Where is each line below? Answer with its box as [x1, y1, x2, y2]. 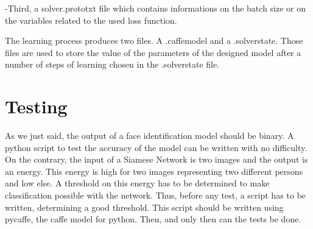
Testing [5, 94, 68, 119]
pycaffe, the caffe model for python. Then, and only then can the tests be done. [5, 213, 301, 225]
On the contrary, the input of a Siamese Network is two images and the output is [5, 153, 308, 166]
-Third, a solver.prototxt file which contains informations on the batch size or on [5, 2, 306, 14]
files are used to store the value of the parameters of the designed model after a [5, 46, 301, 58]
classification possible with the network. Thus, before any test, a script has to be [5, 189, 306, 202]
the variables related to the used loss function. [5, 13, 177, 26]
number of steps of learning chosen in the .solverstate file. [5, 58, 220, 71]
